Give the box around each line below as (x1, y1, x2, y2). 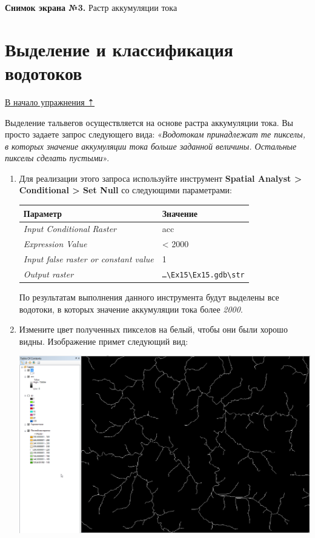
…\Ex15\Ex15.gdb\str (162, 270, 245, 279)
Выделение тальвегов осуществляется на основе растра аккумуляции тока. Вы (5, 116, 293, 128)
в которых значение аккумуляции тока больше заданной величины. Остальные (5, 139, 297, 152)
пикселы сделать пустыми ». (5, 151, 110, 164)
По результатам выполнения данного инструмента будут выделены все (19, 291, 279, 304)
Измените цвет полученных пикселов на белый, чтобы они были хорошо (19, 323, 288, 336)
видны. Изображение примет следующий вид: (19, 334, 188, 347)
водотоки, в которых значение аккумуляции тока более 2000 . (19, 302, 243, 315)
